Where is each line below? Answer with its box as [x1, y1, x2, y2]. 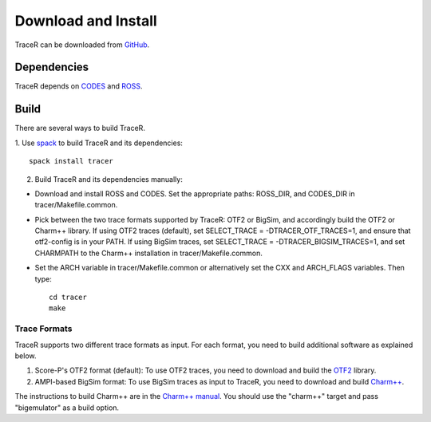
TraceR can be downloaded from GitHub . [14, 40, 150, 49]
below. [14, 351, 37, 361]
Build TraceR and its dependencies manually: [34, 174, 183, 183]
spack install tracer [29, 156, 113, 166]
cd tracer [49, 293, 87, 302]
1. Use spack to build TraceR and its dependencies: [14, 138, 184, 148]
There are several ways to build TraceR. [14, 124, 145, 133]
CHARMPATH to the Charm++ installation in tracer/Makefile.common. [34, 248, 263, 258]
